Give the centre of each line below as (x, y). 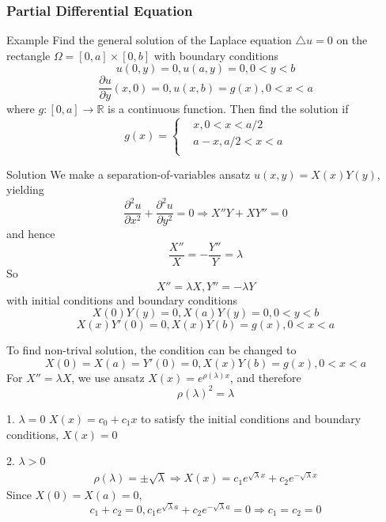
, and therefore (265, 377)
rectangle (28, 55)
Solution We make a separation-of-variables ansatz (129, 174)
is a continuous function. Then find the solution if (228, 109)
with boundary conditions (216, 55)
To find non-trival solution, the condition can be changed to (151, 350)
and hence (31, 234)
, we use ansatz (108, 377)
